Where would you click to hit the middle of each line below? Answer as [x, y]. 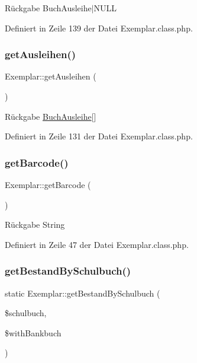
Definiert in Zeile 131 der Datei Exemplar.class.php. [99, 136]
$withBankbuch [33, 332]
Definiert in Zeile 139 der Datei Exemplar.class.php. [99, 28]
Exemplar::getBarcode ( [48, 184]
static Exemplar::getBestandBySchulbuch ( [83, 293]
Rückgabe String [35, 225]
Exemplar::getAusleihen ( [51, 76]
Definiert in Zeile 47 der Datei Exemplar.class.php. [97, 244]
